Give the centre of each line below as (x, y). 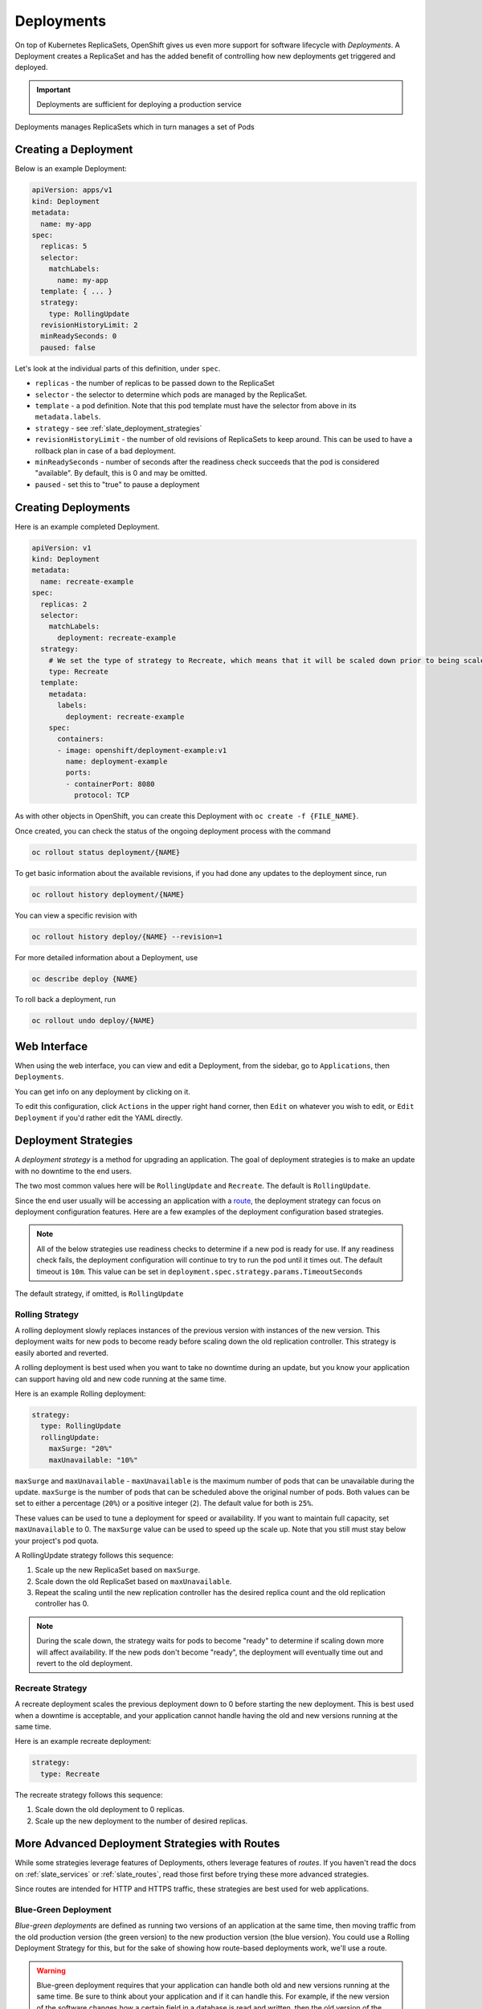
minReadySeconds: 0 (79, 336)
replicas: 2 (64, 604)
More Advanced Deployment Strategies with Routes (147, 1844)
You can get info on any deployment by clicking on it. (102, 1091)
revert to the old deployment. (84, 1663)
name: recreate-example (87, 581)
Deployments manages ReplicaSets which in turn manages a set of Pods (135, 127)
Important (54, 89)
